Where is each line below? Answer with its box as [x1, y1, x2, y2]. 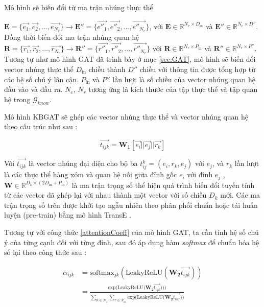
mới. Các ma [220, 190, 260, 200]
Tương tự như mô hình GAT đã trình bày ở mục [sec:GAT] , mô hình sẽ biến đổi [4, 54, 256, 64]
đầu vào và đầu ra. [4, 84, 63, 95]
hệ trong [4, 93, 31, 104]
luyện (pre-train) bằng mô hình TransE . [4, 209, 131, 220]
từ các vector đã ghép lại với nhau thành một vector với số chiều [4, 190, 207, 200]
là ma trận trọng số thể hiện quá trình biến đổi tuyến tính [71, 179, 255, 190]
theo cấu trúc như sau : [4, 121, 78, 132]
